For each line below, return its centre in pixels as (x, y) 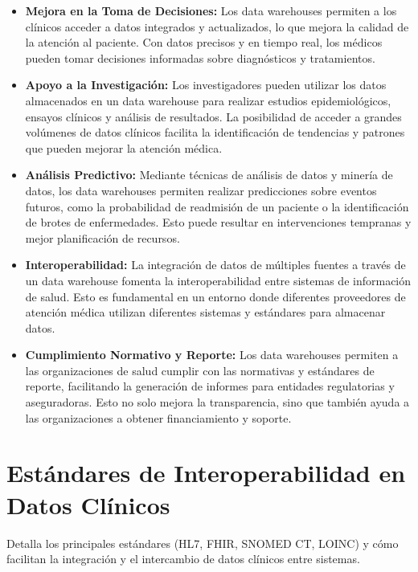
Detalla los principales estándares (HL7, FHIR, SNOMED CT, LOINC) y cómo (203, 543)
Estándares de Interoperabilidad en (206, 473)
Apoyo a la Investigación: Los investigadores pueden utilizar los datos (206, 85)
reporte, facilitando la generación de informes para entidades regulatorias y (210, 386)
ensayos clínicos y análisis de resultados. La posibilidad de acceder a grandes (213, 116)
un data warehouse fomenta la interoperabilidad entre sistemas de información (218, 280)
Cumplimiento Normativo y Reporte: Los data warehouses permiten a (212, 355)
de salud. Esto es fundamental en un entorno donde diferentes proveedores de (215, 296)
